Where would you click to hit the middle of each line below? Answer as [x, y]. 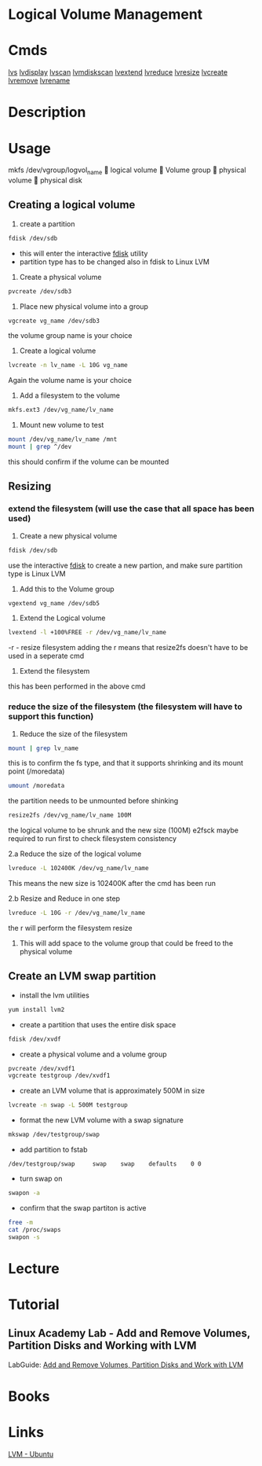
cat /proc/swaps [35, 1229]
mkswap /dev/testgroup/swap [54, 1135]
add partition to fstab [53, 1150]
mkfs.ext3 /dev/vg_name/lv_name [61, 410]
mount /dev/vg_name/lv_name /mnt [63, 439]
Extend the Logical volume [62, 618]
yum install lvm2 [36, 1009]
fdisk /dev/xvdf [35, 1039]
